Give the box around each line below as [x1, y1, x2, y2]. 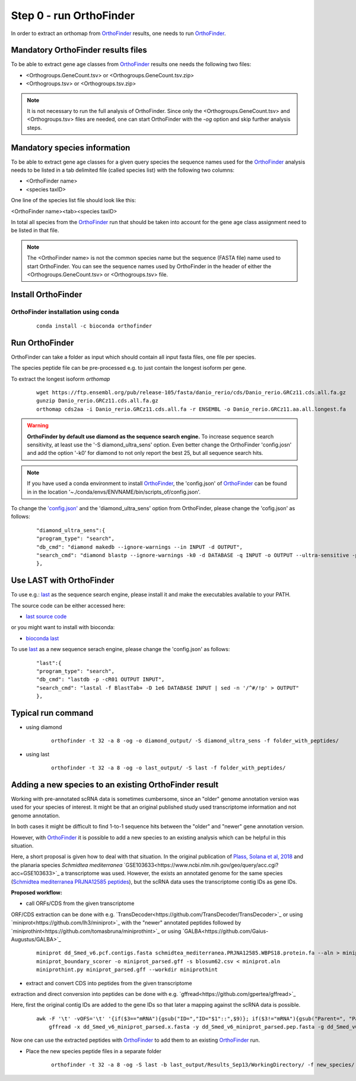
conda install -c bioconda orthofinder [36, 322, 152, 329]
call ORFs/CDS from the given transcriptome [26, 900, 135, 907]
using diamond [26, 724, 62, 731]
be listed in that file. [11, 227, 59, 234]
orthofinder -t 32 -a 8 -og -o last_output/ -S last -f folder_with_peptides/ [51, 765, 286, 771]
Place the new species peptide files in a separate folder [26, 1047, 161, 1055]
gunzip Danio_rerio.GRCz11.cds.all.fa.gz [36, 397, 158, 404]
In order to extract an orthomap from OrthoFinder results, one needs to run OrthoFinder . [11, 30, 226, 37]
